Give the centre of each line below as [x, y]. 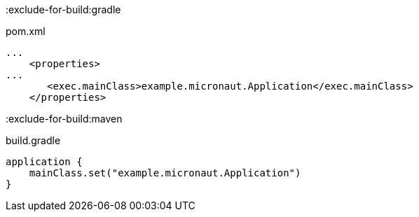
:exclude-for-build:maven [64, 119]
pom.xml [26, 31]
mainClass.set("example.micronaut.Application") [165, 173]
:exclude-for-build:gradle [63, 9]
